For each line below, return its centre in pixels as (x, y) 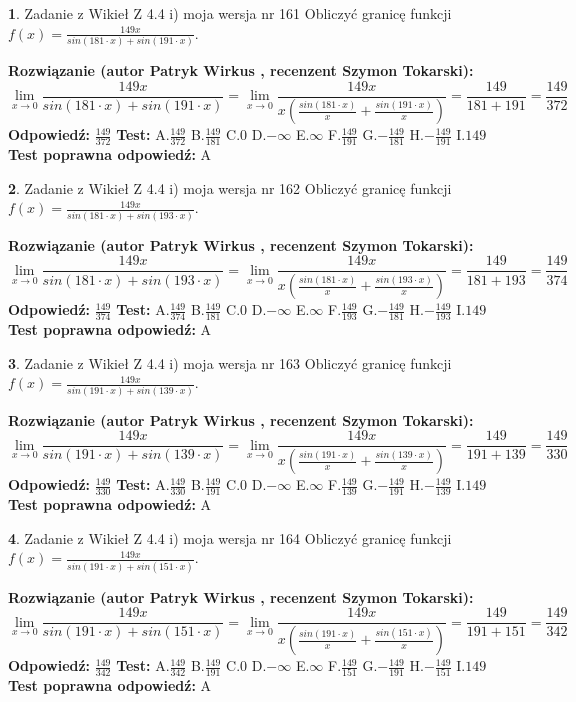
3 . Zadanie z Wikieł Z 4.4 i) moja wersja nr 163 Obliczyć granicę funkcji (230, 362)
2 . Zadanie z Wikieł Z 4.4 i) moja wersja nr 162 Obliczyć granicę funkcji (230, 187)
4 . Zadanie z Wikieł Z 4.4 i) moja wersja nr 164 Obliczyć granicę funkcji (230, 537)
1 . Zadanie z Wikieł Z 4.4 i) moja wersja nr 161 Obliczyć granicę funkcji (230, 13)
